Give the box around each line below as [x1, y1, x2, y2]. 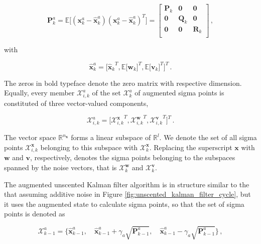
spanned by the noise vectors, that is [4, 162, 117, 173]
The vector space [4, 132, 56, 143]
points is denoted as [4, 208, 65, 219]
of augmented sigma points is [135, 87, 224, 98]
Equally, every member [4, 87, 75, 98]
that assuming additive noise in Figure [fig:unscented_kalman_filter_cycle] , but [4, 189, 251, 199]
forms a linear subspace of [71, 132, 151, 143]
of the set [92, 87, 121, 98]
